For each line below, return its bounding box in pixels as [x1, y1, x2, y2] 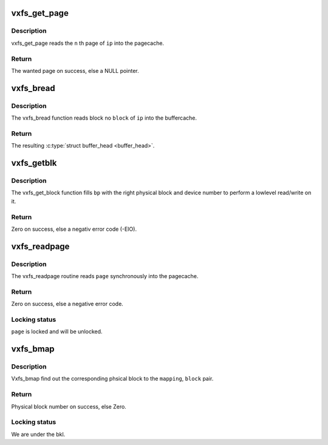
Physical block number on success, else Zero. [11, 403, 127, 410]
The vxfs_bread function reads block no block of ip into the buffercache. [11, 114, 197, 121]
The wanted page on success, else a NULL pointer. [11, 67, 139, 74]
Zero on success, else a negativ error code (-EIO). [11, 225, 137, 233]
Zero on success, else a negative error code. [11, 301, 124, 308]
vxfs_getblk [11, 158, 57, 168]
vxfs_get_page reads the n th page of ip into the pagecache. [11, 39, 164, 47]
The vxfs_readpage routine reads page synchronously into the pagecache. [11, 273, 199, 280]
